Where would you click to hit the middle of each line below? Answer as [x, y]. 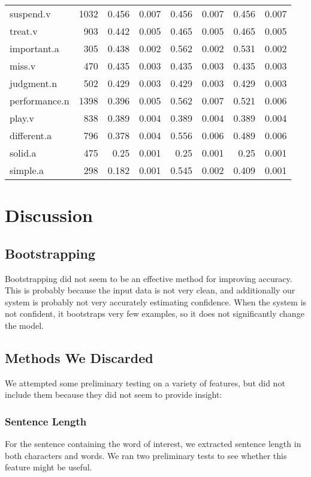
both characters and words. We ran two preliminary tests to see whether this [146, 455]
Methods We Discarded [79, 357]
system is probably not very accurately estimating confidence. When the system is [156, 301]
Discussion [49, 215]
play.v [22, 118]
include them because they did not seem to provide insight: [114, 394]
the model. [24, 325]
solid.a [23, 153]
